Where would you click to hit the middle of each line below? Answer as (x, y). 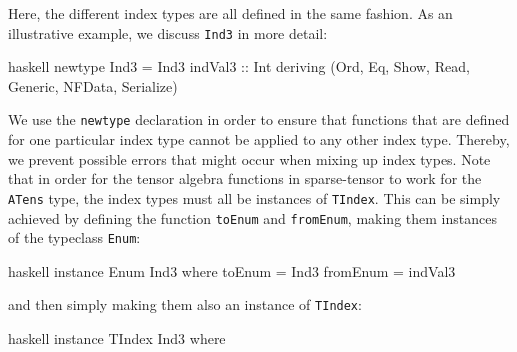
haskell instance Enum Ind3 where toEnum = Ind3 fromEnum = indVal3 (232, 270)
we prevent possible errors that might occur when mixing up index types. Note (249, 158)
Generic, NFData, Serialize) (93, 85)
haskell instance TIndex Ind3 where (117, 338)
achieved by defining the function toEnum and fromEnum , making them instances (252, 217)
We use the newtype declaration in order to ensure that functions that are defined (259, 119)
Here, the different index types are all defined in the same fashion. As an (230, 13)
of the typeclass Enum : (74, 237)
